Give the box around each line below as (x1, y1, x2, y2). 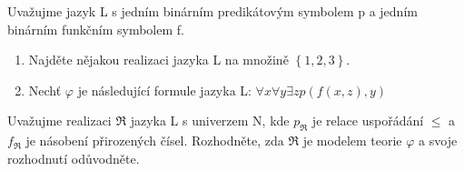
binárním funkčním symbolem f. (7, 19, 184, 38)
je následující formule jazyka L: (77, 80, 252, 99)
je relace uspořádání (311, 111, 424, 130)
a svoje (419, 131, 458, 150)
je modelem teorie (302, 131, 402, 150)
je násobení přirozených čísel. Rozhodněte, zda (25, 131, 284, 150)
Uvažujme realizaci (7, 111, 112, 130)
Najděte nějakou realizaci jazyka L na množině (28, 50, 289, 69)
